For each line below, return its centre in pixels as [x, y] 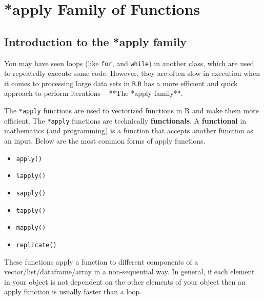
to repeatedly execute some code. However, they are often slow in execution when [132, 73]
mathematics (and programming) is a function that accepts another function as [129, 131]
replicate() [36, 245]
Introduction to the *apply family [96, 41]
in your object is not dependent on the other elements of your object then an [125, 281]
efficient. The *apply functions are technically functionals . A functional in [125, 120]
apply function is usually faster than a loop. [73, 292]
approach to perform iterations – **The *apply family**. [94, 93]
